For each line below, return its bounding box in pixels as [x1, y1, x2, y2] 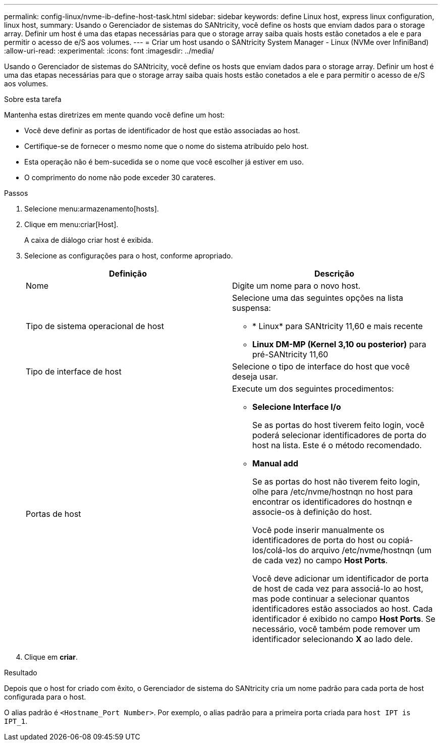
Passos [4, 189, 28, 197]
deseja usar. [232, 371, 278, 382]
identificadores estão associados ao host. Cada [252, 604, 433, 614]
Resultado [4, 668, 37, 677]
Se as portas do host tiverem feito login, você [252, 420, 425, 430]
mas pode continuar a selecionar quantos [252, 594, 410, 604]
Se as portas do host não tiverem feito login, [252, 476, 420, 487]
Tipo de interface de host [26, 366, 122, 377]
